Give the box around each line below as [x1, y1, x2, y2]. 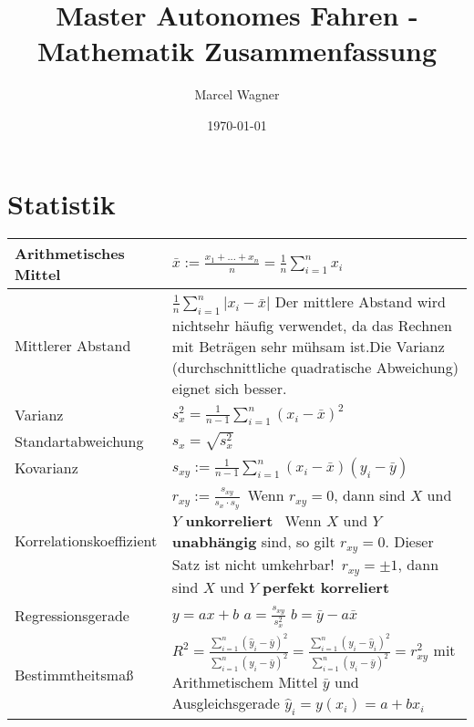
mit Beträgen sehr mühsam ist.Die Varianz [171, 335, 445, 357]
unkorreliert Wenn [185, 510, 322, 532]
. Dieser [385, 531, 434, 553]
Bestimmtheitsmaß [15, 663, 134, 685]
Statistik [7, 184, 116, 222]
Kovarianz [15, 457, 78, 479]
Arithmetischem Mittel [171, 671, 318, 693]
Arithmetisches [15, 243, 125, 265]
